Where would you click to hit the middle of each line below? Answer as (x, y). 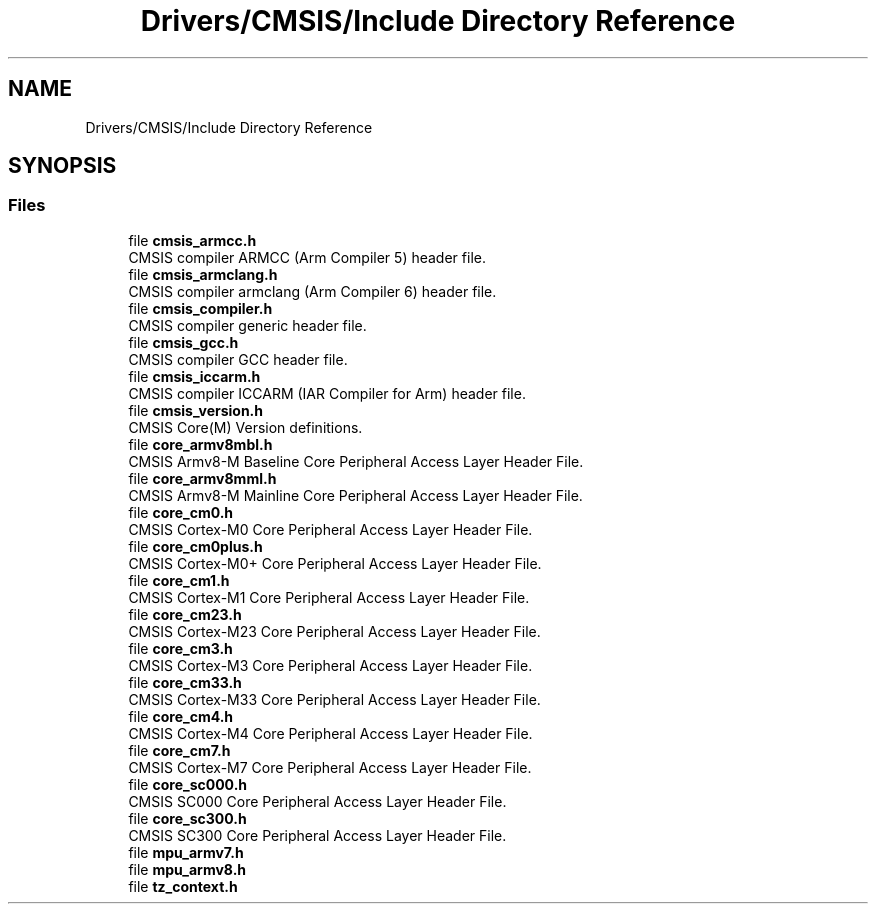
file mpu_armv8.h (187, 869)
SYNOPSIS (62, 166)
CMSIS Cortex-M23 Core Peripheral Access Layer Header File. (334, 631)
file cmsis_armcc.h (192, 240)
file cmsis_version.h (196, 410)
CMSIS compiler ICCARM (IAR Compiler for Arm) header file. (327, 393)
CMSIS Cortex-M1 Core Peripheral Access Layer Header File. (329, 597)
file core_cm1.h (179, 580)
